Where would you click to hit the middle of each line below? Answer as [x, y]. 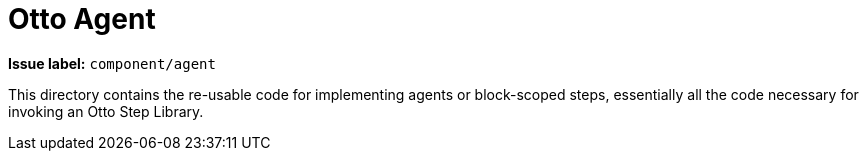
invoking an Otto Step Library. [106, 111]
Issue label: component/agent [112, 63]
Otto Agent [82, 19]
